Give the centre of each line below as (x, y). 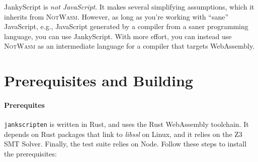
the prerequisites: (30, 153)
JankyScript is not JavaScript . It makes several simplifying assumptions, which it (129, 7)
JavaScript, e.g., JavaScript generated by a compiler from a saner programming (126, 26)
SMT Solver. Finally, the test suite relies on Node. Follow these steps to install (125, 144)
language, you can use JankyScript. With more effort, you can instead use (118, 36)
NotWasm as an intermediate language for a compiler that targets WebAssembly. (130, 46)
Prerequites (24, 105)
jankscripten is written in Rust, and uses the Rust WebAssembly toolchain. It (126, 124)
